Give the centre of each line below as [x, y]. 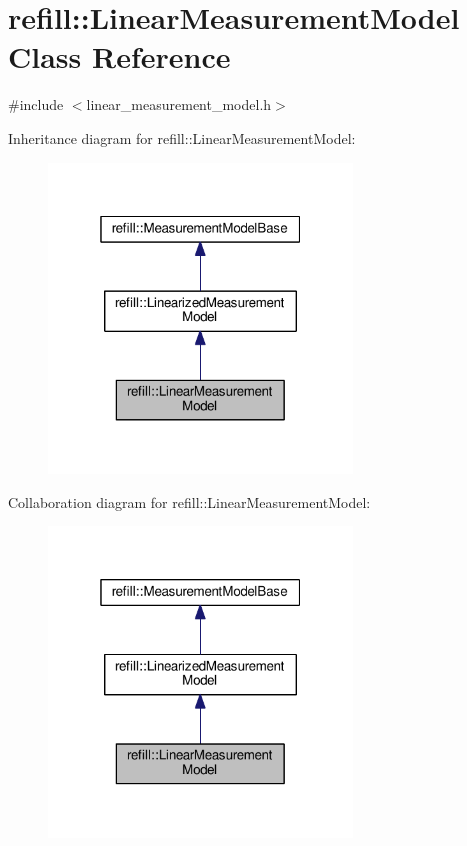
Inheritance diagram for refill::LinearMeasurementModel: [182, 137]
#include [36, 104]
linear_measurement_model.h [179, 104]
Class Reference [119, 56]
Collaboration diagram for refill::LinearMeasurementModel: [189, 501]
